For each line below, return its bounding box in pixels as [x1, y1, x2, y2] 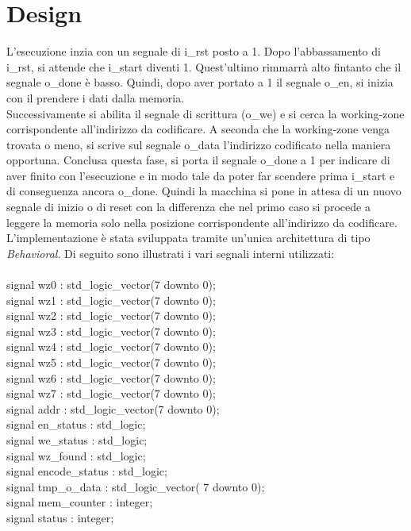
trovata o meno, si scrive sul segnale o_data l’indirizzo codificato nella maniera [6, 136, 391, 152]
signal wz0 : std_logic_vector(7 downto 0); [6, 276, 216, 293]
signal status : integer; [6, 509, 114, 525]
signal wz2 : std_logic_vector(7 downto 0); [6, 307, 216, 324]
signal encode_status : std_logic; [6, 463, 167, 479]
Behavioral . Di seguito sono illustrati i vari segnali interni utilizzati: [6, 244, 335, 261]
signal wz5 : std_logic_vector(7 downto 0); [6, 354, 216, 370]
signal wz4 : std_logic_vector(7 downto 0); [6, 338, 216, 355]
